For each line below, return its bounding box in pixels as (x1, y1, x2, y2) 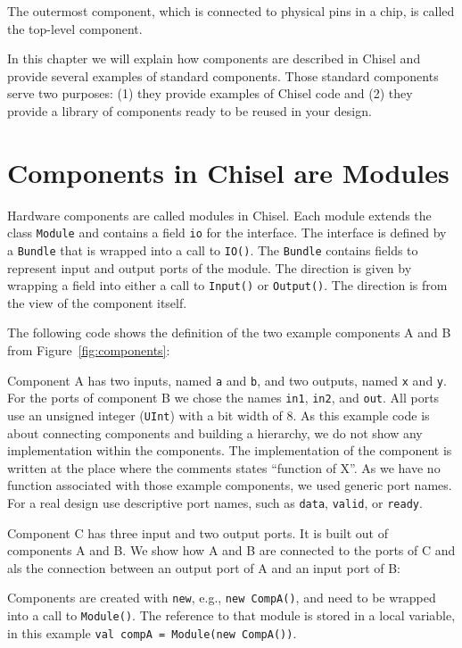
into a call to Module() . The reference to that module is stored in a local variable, (7, 606, 456, 625)
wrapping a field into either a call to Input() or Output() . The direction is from (7, 276, 448, 295)
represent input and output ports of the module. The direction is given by (7, 258, 412, 277)
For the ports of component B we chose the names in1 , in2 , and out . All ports (7, 388, 440, 407)
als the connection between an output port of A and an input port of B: (7, 558, 400, 577)
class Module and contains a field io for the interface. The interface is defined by (7, 223, 447, 242)
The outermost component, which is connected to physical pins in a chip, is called (7, 2, 455, 20)
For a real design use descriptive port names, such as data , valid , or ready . (7, 493, 423, 511)
